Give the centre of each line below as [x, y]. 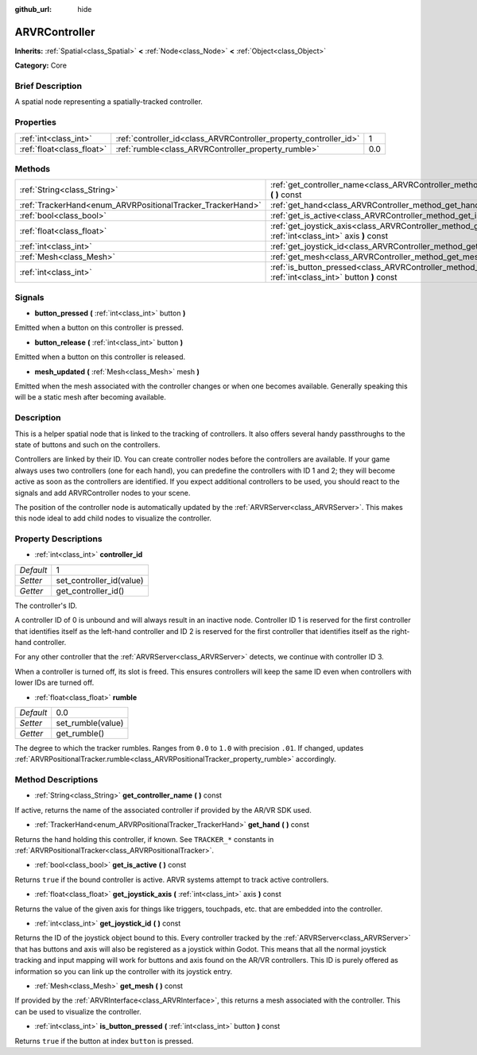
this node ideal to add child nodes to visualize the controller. [113, 518]
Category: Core [41, 66]
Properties [36, 122]
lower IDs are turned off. [54, 682]
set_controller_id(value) [100, 580]
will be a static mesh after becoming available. [90, 397]
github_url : [33, 9]
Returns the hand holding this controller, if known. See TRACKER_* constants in [144, 839]
